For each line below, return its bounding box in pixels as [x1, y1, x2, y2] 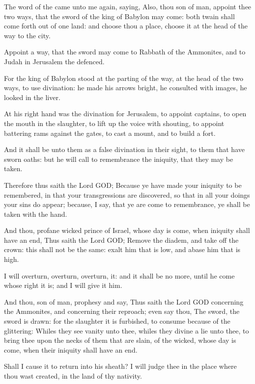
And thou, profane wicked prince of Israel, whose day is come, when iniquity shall [4, 225, 250, 235]
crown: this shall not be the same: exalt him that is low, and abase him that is [4, 244, 241, 255]
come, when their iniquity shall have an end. [4, 344, 138, 355]
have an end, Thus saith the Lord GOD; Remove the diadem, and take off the [4, 234, 239, 245]
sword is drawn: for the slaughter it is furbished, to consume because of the [4, 316, 230, 326]
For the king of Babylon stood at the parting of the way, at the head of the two [4, 73, 244, 83]
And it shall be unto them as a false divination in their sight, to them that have [4, 144, 245, 154]
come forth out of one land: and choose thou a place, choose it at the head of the [4, 21, 248, 31]
